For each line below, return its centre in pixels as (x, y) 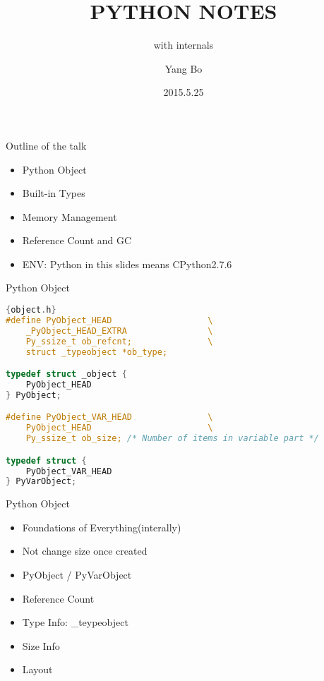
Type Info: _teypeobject (75, 622)
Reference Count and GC (77, 240)
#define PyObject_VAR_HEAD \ (109, 417)
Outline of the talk (46, 145)
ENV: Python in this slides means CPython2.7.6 (127, 264)
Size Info (41, 645)
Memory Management (70, 216)
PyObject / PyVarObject (77, 575)
